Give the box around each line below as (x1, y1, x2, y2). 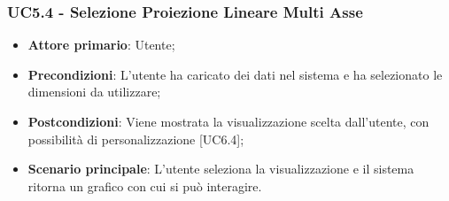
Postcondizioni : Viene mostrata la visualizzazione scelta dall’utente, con (27, 112, 430, 130)
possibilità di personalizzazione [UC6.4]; (27, 129, 244, 148)
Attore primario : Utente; (27, 35, 175, 54)
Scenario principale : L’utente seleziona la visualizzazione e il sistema (27, 159, 414, 178)
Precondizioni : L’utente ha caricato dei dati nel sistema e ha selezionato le (27, 65, 443, 83)
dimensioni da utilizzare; (27, 82, 161, 101)
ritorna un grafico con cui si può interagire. (27, 176, 262, 195)
